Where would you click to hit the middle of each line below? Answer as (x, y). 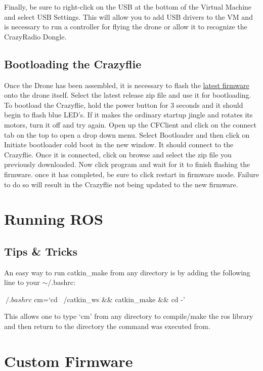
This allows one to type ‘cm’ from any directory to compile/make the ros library (129, 316)
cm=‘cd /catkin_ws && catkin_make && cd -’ (109, 299)
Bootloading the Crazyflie (73, 64)
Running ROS (54, 219)
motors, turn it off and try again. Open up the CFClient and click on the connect (130, 124)
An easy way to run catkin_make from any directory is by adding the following (127, 272)
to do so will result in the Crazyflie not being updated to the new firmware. (121, 184)
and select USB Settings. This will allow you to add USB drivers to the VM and (128, 16)
